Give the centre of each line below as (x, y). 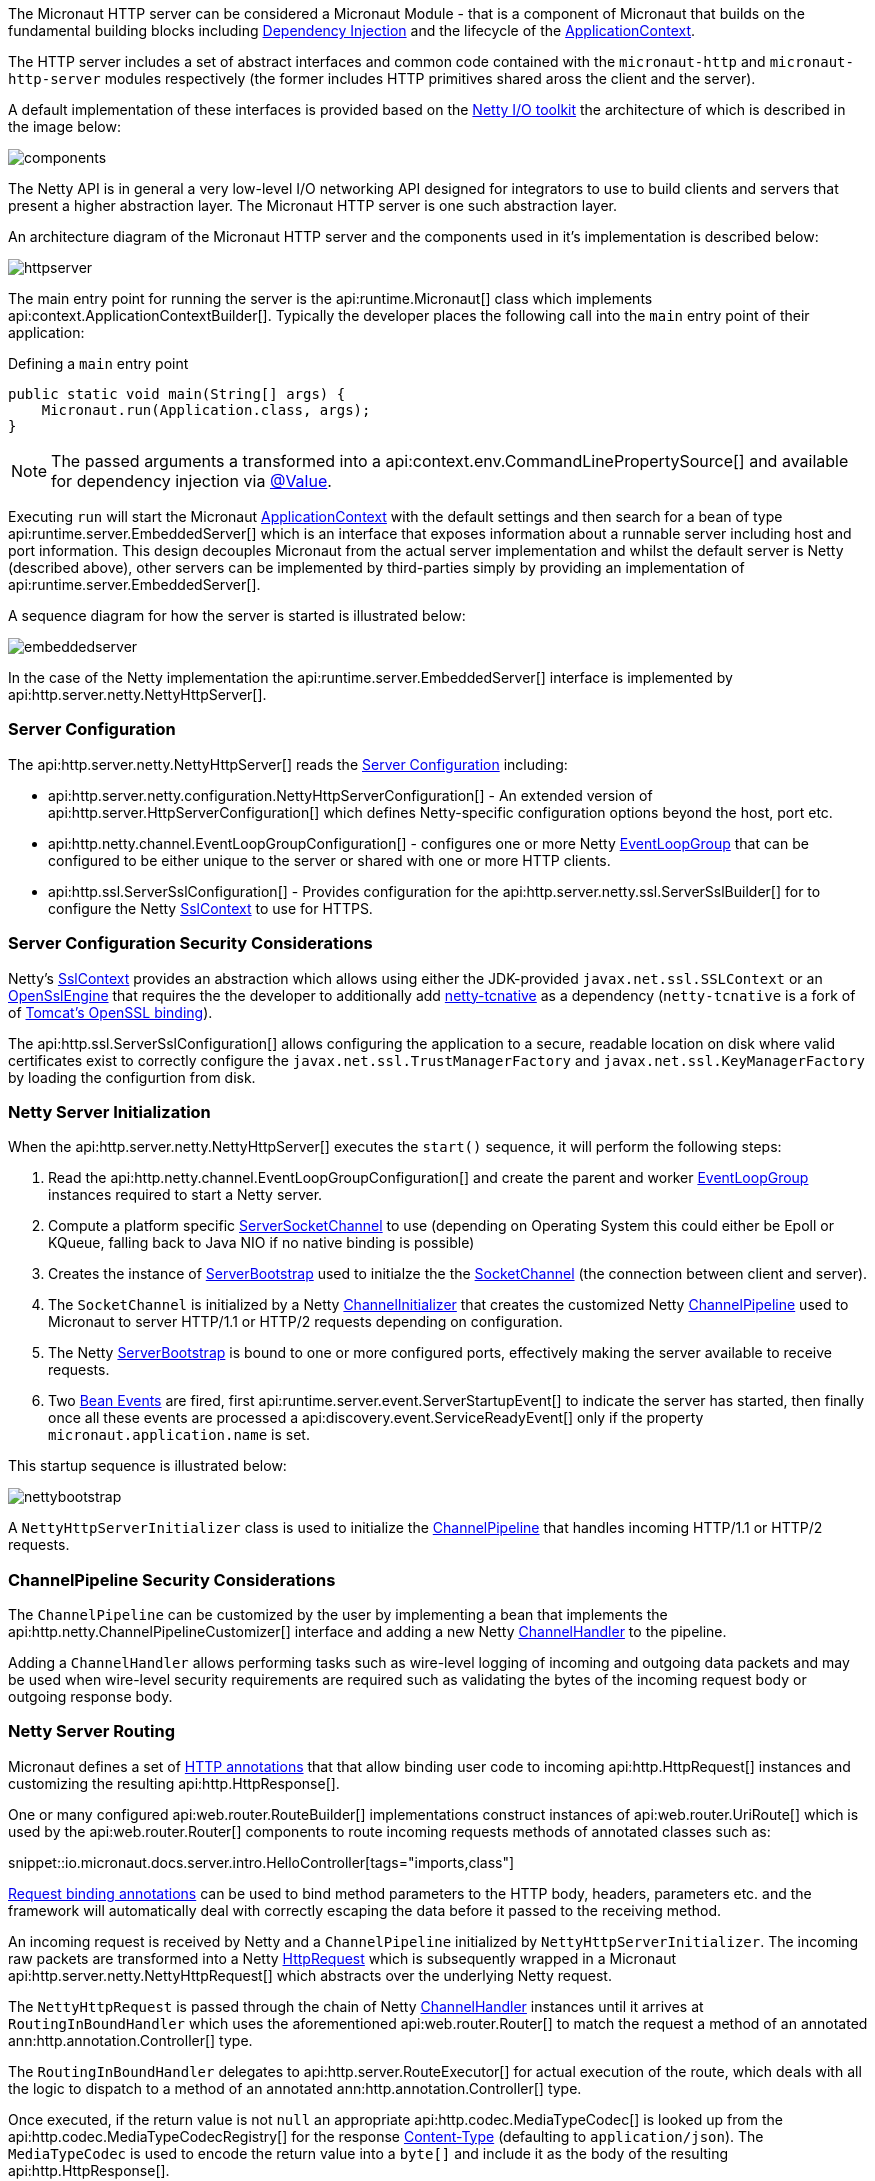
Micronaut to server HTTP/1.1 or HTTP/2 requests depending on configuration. (305, 1322)
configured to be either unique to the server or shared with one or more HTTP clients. (329, 860)
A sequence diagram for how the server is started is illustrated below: (237, 615)
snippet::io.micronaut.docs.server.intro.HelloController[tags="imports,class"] (261, 1862)
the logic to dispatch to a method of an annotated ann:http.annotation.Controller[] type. (295, 2088)
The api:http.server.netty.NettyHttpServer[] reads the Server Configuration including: (288, 764)
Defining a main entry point (98, 363)
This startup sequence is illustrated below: (147, 1466)
